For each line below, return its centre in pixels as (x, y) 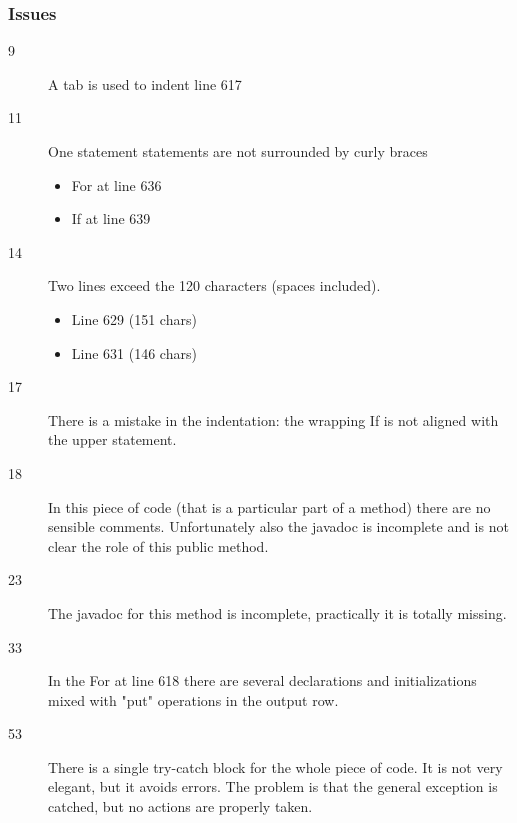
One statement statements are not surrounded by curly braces (238, 151)
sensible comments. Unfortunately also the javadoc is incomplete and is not (278, 526)
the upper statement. (112, 439)
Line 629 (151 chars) (134, 318)
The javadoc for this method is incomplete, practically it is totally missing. (277, 612)
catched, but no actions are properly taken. (180, 806)
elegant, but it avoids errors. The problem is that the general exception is (273, 786)
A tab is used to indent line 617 (145, 83)
